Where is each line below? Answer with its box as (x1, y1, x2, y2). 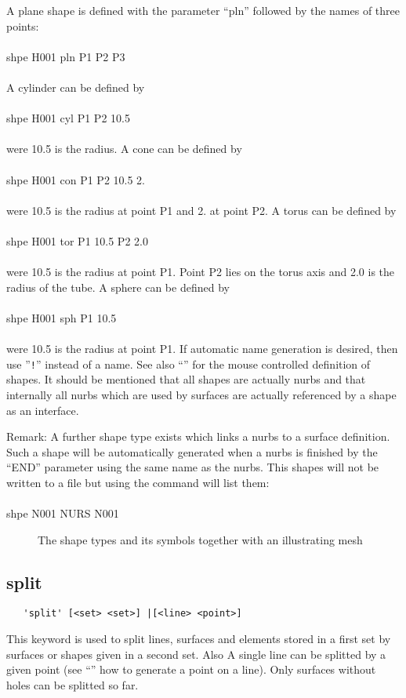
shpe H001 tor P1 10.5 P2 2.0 (6, 232, 148, 249)
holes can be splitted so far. (6, 676, 139, 693)
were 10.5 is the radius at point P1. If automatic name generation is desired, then (6, 340, 398, 357)
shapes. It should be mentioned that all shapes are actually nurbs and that (6, 371, 366, 387)
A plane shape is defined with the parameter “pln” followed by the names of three (6, 2, 400, 18)
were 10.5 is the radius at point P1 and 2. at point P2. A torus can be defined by (6, 202, 397, 218)
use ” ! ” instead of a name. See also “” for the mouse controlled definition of (6, 355, 371, 372)
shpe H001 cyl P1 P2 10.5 (6, 110, 130, 126)
